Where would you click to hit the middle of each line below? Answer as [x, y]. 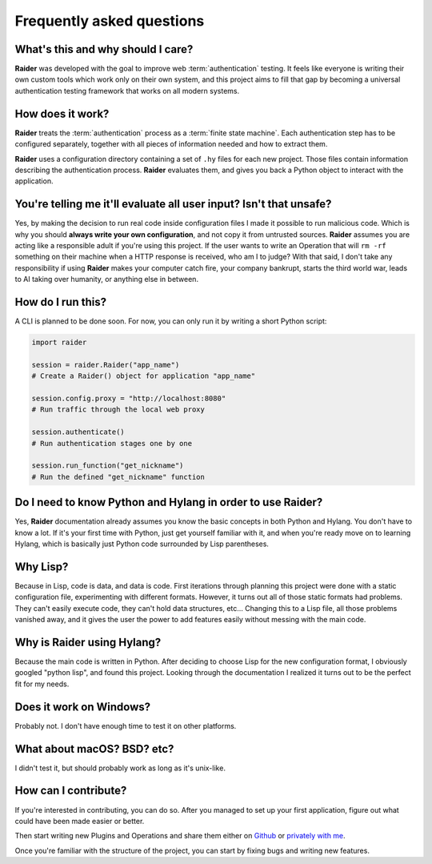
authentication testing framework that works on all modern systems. [127, 90]
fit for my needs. [42, 684]
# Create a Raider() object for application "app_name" [144, 376]
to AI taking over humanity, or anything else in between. [107, 279]
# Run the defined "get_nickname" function [118, 477]
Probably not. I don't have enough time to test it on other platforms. [126, 725]
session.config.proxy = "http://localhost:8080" [129, 399]
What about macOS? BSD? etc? [94, 749]
